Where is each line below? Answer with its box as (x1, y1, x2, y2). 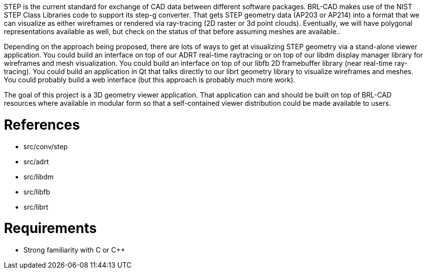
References (4, 116, 80, 133)
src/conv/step (23, 142, 68, 151)
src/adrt (23, 157, 49, 166)
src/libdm (23, 172, 54, 181)
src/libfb (23, 187, 50, 196)
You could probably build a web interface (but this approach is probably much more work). (4, 76, 295, 84)
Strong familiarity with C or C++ (23, 246, 125, 254)
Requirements (4, 220, 97, 237)
